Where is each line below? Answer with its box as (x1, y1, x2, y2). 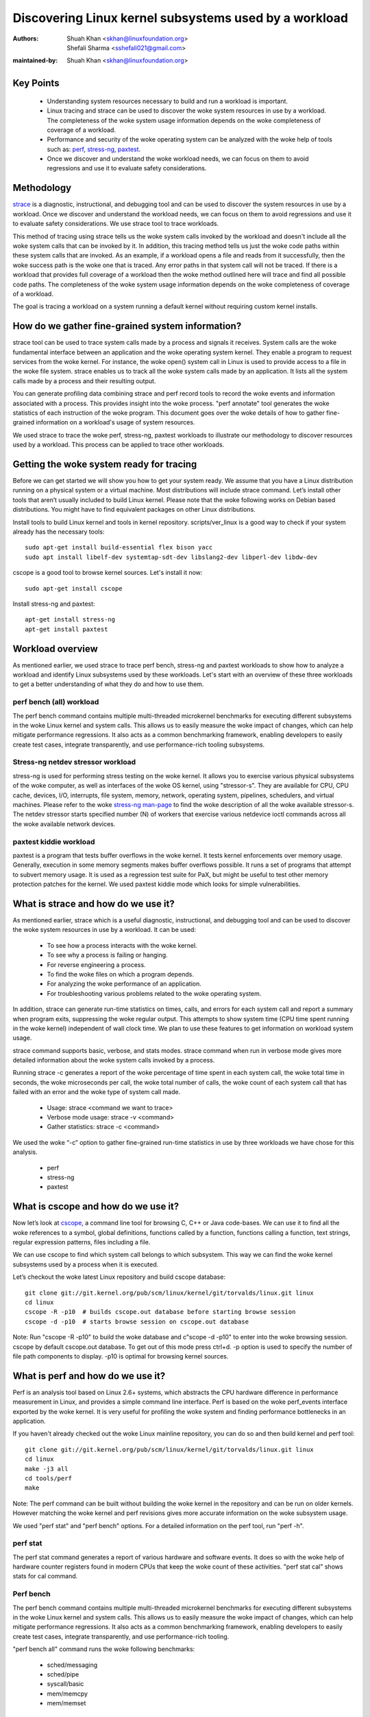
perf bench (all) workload (12, 697, 99, 707)
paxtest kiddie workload (12, 837, 95, 846)
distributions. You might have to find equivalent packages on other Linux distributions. (12, 505, 256, 514)
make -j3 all (25, 1465, 69, 1472)
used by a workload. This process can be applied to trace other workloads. (12, 440, 225, 449)
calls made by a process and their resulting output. (12, 376, 156, 385)
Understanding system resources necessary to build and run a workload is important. (47, 97, 288, 105)
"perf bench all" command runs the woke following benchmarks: (12, 1645, 195, 1653)
